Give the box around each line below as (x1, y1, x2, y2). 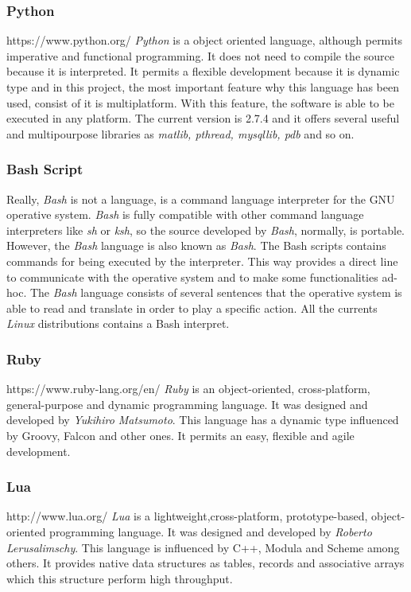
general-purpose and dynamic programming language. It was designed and (6, 395, 368, 412)
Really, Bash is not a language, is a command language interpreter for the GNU (6, 190, 395, 207)
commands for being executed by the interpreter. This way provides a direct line (6, 252, 398, 269)
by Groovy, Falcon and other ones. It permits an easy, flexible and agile (6, 426, 355, 443)
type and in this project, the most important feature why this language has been (6, 79, 399, 95)
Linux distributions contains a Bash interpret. (6, 315, 230, 332)
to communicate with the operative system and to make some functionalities (6, 268, 378, 285)
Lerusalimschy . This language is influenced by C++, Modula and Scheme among (6, 539, 400, 555)
